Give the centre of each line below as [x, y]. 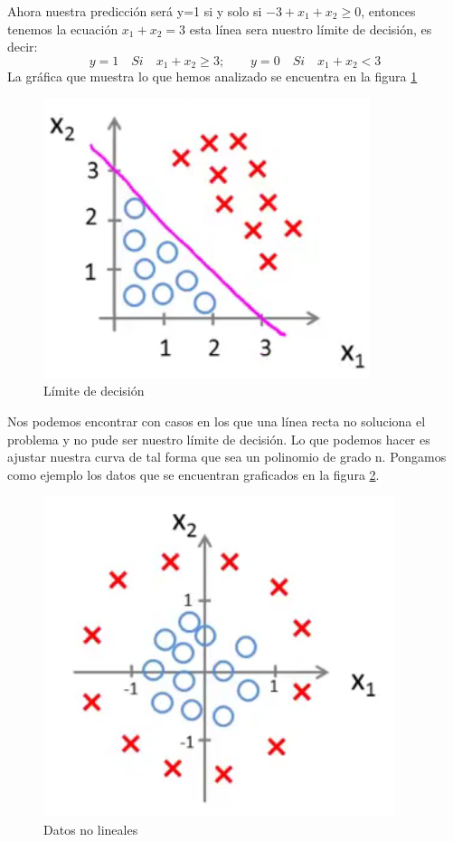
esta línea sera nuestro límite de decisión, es [311, 29]
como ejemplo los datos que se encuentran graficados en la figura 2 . [193, 474]
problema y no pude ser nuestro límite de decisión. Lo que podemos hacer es [219, 439]
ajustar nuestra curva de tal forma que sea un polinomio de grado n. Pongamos [227, 457]
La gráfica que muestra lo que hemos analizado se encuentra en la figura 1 [212, 77]
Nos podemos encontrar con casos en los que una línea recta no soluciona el [217, 421]
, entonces [388, 11]
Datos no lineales [91, 829]
